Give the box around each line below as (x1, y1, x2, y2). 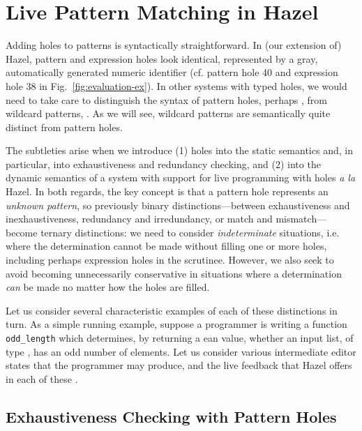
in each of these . (6, 371, 78, 386)
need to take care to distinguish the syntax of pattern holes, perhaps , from (6, 92, 327, 107)
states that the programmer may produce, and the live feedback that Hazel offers (6, 358, 352, 372)
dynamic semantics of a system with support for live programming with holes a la (6, 170, 356, 185)
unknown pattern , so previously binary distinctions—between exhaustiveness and (6, 197, 350, 212)
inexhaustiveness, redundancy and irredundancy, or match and (6, 211, 273, 226)
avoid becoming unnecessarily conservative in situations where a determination (6, 266, 342, 280)
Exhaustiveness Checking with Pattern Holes (6, 405, 337, 427)
